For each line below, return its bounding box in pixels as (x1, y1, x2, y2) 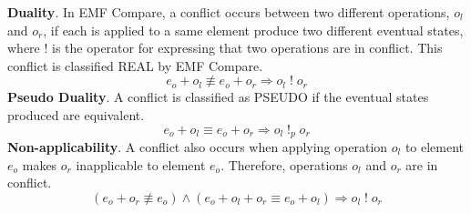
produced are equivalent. (7, 105, 145, 124)
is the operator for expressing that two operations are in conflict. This (52, 38, 443, 57)
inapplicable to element (76, 155, 206, 174)
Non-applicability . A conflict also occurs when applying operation (7, 137, 388, 157)
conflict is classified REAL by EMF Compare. (7, 56, 263, 75)
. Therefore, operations (220, 155, 348, 174)
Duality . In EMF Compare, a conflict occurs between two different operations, (7, 3, 450, 21)
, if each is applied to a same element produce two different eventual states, (43, 20, 464, 39)
